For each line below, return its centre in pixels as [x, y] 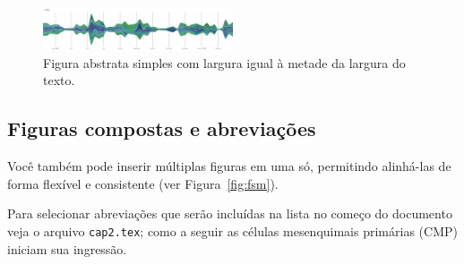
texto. [59, 80]
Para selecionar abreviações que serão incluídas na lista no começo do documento [230, 213]
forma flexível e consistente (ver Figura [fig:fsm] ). [143, 183]
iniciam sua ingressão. [67, 248]
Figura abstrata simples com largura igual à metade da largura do [224, 62]
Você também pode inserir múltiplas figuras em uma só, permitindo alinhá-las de [229, 166]
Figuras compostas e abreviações [162, 128]
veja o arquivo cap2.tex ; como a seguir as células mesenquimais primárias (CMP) [232, 230]
